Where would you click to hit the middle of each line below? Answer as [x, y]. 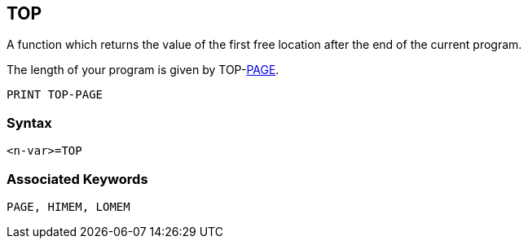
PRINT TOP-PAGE [55, 95]
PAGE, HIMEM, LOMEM [68, 206]
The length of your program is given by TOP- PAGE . [143, 70]
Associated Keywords [77, 179]
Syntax [29, 122]
